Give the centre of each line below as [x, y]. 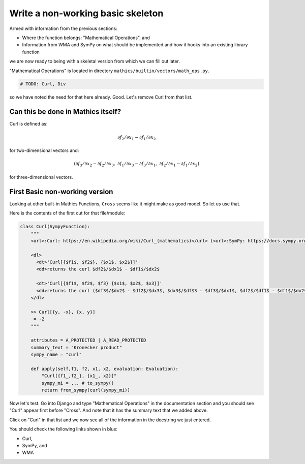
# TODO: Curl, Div [43, 84]
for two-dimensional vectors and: [44, 150]
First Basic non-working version [61, 191]
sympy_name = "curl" [56, 355]
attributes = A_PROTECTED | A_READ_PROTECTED [88, 340]
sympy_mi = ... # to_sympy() [78, 383]
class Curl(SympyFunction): [55, 227]
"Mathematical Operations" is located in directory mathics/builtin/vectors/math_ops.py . [109, 71]
